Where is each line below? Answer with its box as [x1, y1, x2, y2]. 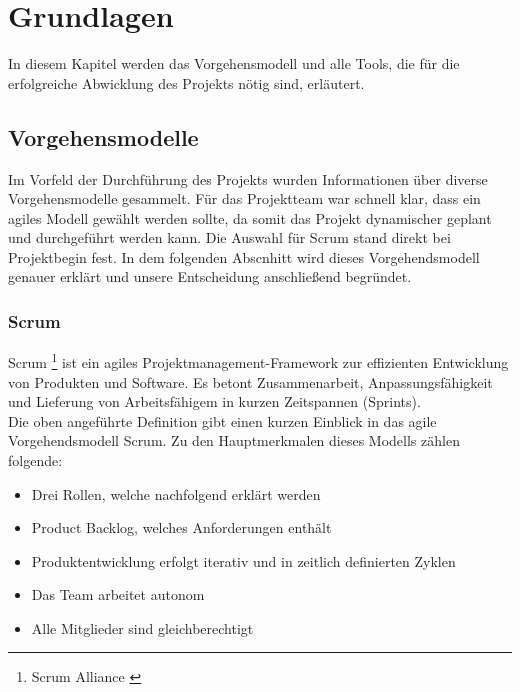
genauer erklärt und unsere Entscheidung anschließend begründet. [8, 266, 412, 287]
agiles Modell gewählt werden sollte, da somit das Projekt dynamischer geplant [8, 207, 492, 228]
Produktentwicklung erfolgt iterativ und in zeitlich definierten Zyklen [31, 550, 456, 571]
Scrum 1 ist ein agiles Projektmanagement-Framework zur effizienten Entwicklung [8, 349, 509, 372]
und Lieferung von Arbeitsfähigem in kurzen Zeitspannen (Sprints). [8, 391, 421, 412]
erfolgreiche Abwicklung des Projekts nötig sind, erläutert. [8, 72, 365, 93]
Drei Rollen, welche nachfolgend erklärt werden [31, 483, 321, 504]
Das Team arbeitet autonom [31, 584, 205, 605]
